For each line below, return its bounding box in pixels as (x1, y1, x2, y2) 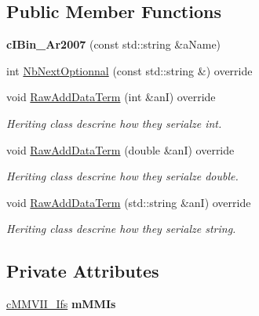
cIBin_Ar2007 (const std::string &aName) (6, 36, 221, 53)
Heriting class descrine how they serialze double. (6, 168, 239, 184)
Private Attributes (6, 259, 159, 283)
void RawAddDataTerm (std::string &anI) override (6, 194, 251, 210)
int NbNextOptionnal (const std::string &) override (6, 62, 253, 78)
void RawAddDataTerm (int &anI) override (6, 89, 216, 105)
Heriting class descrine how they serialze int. (6, 114, 222, 131)
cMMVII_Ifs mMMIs (6, 296, 116, 312)
